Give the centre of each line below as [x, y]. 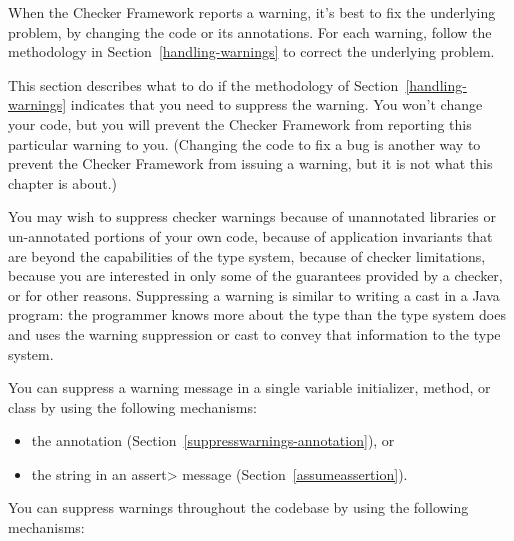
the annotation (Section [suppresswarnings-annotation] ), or [213, 440]
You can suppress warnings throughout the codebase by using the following [238, 507]
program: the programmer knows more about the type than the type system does [257, 314]
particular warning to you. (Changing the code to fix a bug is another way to [244, 143]
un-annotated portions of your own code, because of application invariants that [250, 235]
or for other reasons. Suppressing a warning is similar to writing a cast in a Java [254, 294]
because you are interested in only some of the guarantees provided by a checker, [255, 275]
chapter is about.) [63, 182]
